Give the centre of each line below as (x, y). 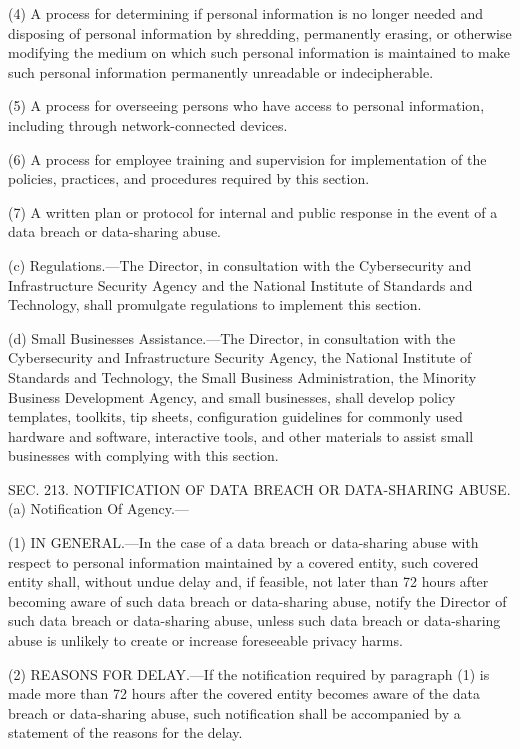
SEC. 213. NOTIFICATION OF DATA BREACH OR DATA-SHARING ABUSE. (259, 488)
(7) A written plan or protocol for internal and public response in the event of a (253, 211)
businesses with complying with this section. (143, 455)
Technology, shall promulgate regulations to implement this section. (215, 304)
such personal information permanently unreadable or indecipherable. (221, 71)
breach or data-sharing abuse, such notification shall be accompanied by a (234, 712)
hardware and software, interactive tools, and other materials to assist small (241, 435)
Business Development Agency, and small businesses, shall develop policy (232, 396)
